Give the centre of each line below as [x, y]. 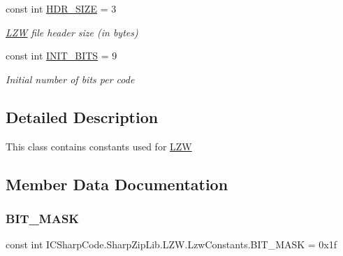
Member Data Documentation [117, 184]
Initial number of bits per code [70, 79]
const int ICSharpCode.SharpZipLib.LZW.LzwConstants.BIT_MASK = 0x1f [171, 244]
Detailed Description [82, 116]
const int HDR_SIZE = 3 [61, 8]
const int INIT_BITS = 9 [61, 56]
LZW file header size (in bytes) [72, 32]
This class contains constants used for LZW [99, 146]
